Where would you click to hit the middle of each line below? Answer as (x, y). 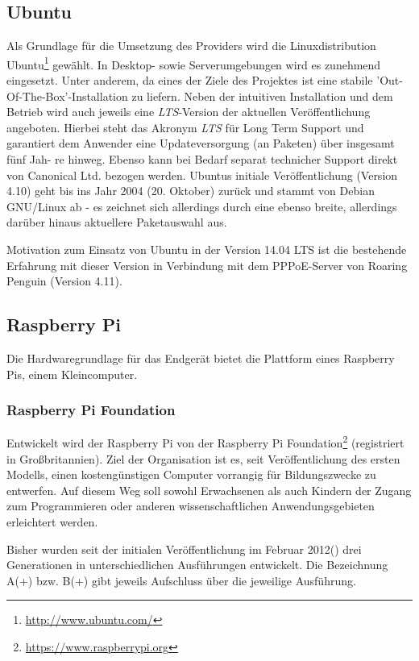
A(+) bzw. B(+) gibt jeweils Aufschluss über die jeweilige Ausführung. (181, 580)
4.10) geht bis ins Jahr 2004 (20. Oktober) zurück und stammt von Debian (191, 191)
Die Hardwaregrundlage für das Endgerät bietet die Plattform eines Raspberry (201, 358)
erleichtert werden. (52, 522)
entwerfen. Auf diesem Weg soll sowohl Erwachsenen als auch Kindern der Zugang (209, 490)
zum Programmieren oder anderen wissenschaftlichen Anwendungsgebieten (191, 506)
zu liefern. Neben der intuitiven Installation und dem (262, 96)
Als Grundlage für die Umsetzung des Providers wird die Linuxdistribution (191, 46)
